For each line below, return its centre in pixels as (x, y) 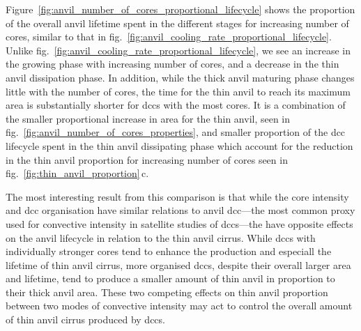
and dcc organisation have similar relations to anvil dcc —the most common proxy (180, 210)
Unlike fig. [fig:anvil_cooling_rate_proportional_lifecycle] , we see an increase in (178, 50)
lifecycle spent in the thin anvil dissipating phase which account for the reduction (179, 145)
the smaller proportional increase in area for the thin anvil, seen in (148, 118)
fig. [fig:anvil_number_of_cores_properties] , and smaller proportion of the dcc (176, 132)
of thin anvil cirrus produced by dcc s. (85, 320)
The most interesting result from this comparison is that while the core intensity (177, 196)
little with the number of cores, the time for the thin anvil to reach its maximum (178, 91)
